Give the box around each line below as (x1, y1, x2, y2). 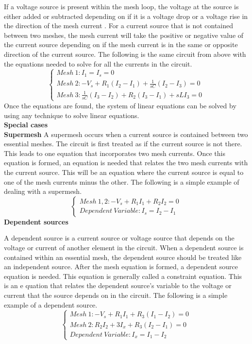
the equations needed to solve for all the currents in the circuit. (4, 58, 192, 69)
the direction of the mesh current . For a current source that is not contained (4, 20, 234, 31)
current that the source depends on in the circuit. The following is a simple (4, 290, 228, 300)
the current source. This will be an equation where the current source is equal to (4, 167, 244, 177)
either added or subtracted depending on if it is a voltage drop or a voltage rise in (4, 11, 248, 21)
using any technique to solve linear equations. (4, 110, 139, 120)
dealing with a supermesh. (4, 186, 82, 196)
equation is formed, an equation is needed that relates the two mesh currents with (4, 157, 248, 168)
